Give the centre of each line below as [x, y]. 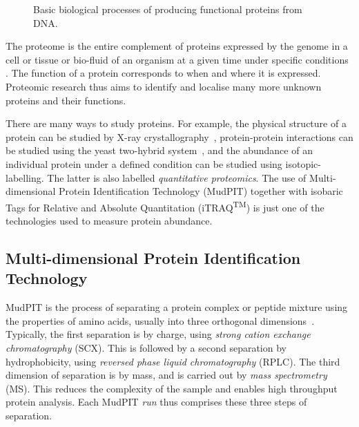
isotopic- [303, 163]
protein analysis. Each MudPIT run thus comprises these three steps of [156, 402]
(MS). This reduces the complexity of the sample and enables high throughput [172, 388]
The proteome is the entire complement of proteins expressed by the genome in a [177, 46]
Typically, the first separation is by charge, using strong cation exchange [158, 334]
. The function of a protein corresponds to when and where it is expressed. [163, 73]
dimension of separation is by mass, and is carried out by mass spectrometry [166, 375]
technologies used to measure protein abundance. [109, 220]
